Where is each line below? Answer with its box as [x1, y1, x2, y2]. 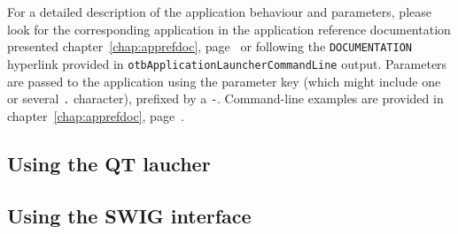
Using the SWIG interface [7, 201, 252, 229]
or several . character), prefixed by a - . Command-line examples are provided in [7, 89, 444, 108]
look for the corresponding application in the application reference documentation [7, 19, 451, 38]
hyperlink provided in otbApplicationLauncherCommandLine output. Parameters [7, 54, 447, 72]
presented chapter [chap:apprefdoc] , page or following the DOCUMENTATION [7, 37, 412, 56]
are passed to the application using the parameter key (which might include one [7, 72, 441, 90]
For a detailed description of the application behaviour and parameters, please [7, 3, 431, 20]
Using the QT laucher [7, 149, 211, 177]
